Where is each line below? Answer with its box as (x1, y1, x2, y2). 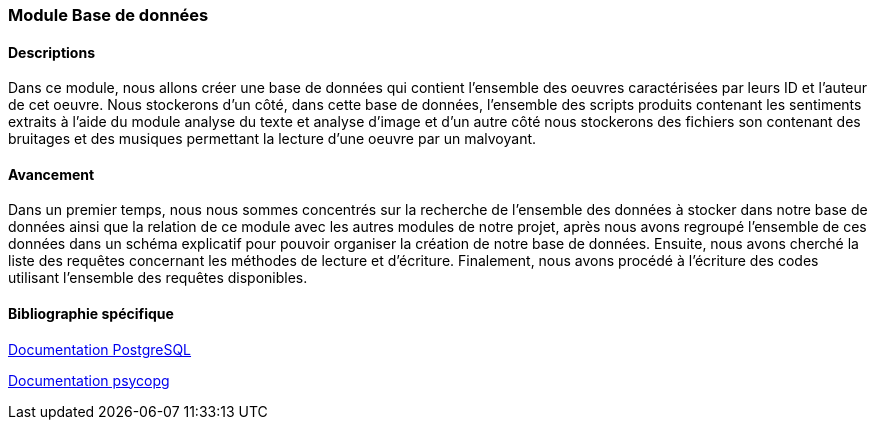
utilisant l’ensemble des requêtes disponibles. (8, 269, 308, 287)
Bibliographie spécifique (8, 305, 174, 323)
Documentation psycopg (8, 371, 170, 389)
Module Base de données (8, 5, 209, 25)
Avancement (8, 165, 95, 183)
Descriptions (8, 43, 95, 61)
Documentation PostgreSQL (8, 340, 192, 358)
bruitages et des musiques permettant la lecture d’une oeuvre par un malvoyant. (8, 130, 537, 148)
